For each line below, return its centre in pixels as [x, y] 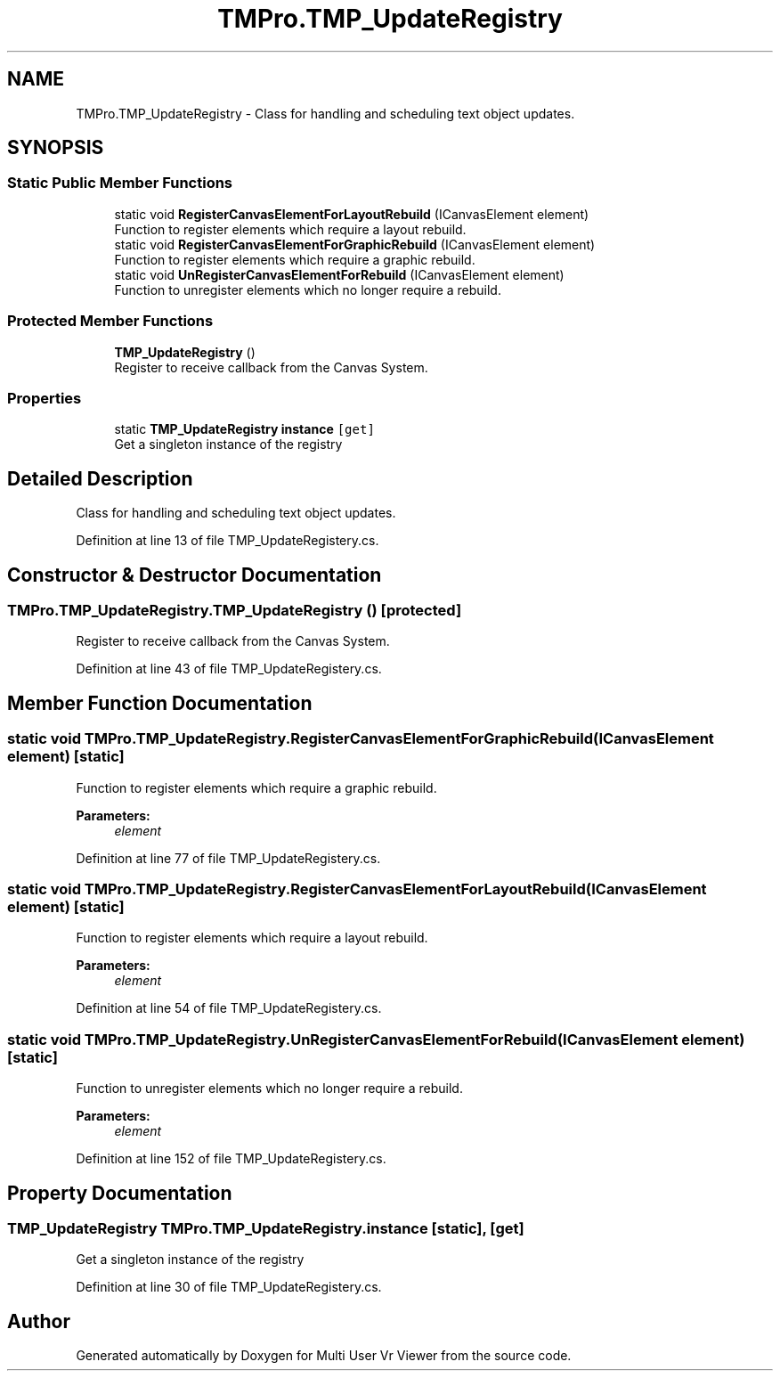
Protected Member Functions [110, 321]
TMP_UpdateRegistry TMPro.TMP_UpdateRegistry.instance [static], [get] [266, 1228]
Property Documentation [120, 1193]
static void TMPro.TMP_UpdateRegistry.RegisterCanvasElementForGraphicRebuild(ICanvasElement [361, 739]
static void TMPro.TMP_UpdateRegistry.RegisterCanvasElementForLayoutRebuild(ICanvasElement [357, 889]
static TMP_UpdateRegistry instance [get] [244, 429]
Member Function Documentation [160, 703]
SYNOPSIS [56, 148]
